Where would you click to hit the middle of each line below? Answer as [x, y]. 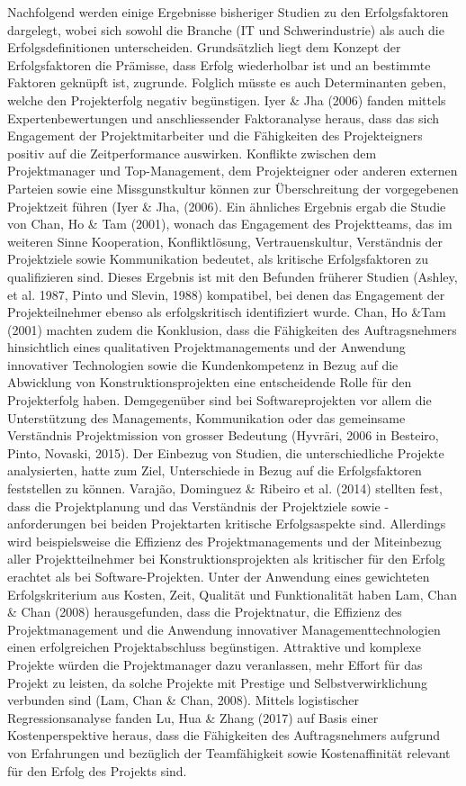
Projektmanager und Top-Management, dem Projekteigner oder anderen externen [233, 171]
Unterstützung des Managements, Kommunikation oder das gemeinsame [206, 417]
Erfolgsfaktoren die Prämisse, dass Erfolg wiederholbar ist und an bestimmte [219, 64]
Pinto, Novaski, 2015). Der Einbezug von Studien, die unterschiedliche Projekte [226, 452]
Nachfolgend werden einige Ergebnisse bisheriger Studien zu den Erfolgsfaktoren [228, 12]
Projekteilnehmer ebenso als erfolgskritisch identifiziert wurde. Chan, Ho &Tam [227, 312]
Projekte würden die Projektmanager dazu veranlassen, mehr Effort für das [215, 664]
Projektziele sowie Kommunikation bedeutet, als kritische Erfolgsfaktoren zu [218, 259]
